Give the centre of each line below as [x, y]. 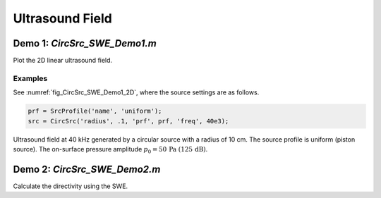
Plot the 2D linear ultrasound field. [63, 61]
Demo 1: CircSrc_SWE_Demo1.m [85, 43]
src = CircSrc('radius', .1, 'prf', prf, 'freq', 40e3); [128, 121]
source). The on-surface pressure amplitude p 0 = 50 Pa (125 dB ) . [110, 150]
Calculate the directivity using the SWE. [71, 186]
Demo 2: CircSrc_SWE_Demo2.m [87, 169]
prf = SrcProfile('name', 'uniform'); [95, 111]
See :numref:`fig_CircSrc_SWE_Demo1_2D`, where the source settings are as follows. [136, 92]
